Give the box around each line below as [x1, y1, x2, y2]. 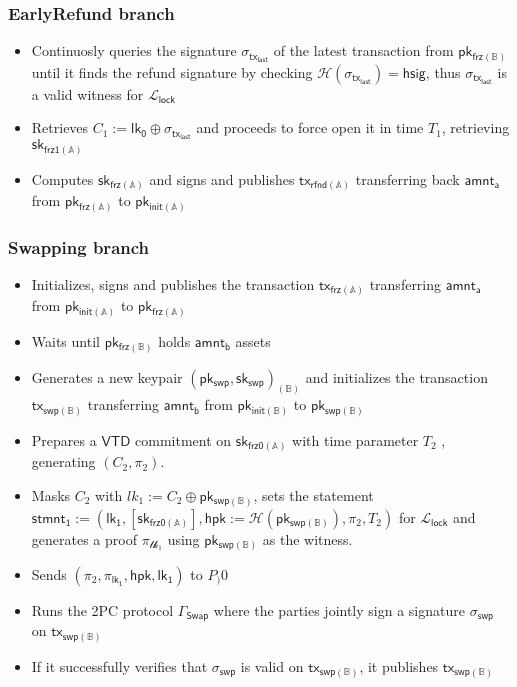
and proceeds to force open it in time [196, 117, 424, 138]
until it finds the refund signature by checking [31, 61, 313, 82]
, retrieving [441, 117, 510, 138]
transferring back [355, 168, 460, 189]
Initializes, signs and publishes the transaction [31, 273, 315, 294]
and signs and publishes [149, 168, 295, 189]
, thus [425, 61, 461, 82]
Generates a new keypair [31, 366, 183, 387]
